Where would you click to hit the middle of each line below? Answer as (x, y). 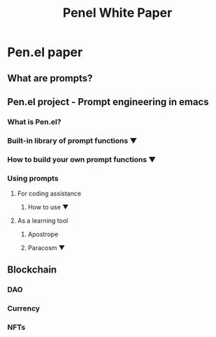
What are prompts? (50, 78)
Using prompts (33, 178)
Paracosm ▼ (46, 248)
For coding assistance (49, 193)
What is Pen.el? (34, 122)
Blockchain (32, 270)
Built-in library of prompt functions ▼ (72, 140)
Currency (24, 308)
